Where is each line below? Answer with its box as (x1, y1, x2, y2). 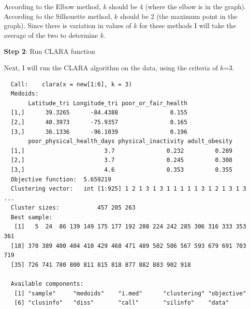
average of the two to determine (4, 30, 98, 40)
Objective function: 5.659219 (11, 176, 111, 183)
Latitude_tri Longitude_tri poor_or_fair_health (28, 99, 188, 107)
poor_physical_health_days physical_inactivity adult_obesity (28, 138, 233, 145)
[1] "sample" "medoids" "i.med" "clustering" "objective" (14, 290, 247, 297)
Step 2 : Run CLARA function (4, 46, 95, 56)
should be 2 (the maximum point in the (120, 11, 237, 21)
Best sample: (11, 213, 53, 221)
